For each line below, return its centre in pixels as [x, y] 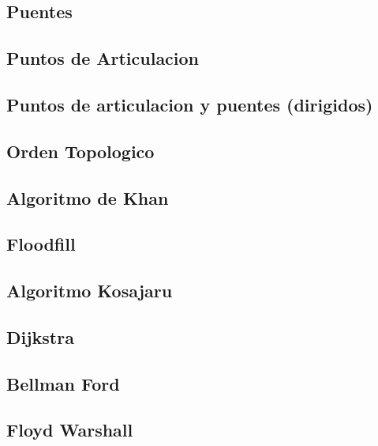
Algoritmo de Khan [88, 197]
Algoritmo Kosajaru [90, 291]
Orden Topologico [80, 151]
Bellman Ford [63, 383]
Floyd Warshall [70, 430]
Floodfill [41, 244]
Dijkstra [40, 336]
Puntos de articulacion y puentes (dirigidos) [190, 104]
